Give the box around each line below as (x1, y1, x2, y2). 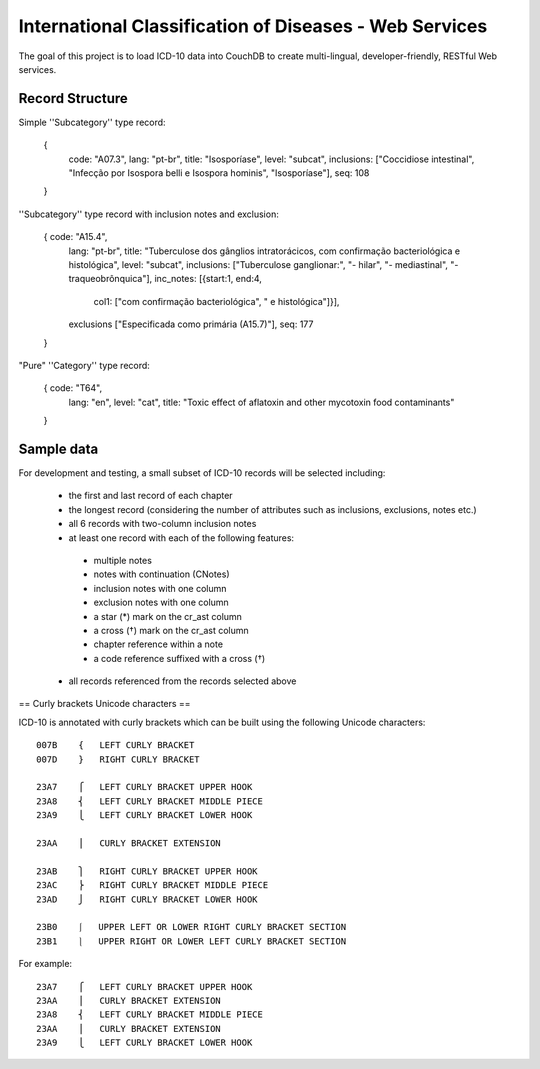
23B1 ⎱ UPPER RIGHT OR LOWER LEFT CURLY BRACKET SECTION (36, 935, 347, 947)
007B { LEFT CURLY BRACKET (36, 740, 195, 751)
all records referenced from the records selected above (68, 675, 297, 687)
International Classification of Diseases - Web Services (18, 15, 488, 37)
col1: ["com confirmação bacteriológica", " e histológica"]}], (93, 295, 340, 307)
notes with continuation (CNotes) (93, 568, 230, 580)
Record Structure (18, 90, 129, 107)
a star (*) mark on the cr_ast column (93, 610, 242, 622)
